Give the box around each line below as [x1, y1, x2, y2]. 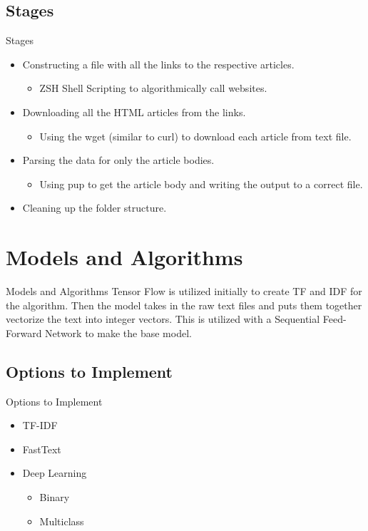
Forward [6, 325, 42, 340]
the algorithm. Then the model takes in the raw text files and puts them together [6, 297, 362, 312]
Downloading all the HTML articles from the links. [22, 104, 246, 119]
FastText [22, 441, 61, 456]
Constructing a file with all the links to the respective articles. [22, 56, 295, 71]
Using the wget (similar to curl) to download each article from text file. [39, 128, 352, 143]
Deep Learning [22, 465, 87, 480]
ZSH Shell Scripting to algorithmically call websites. [39, 81, 267, 96]
